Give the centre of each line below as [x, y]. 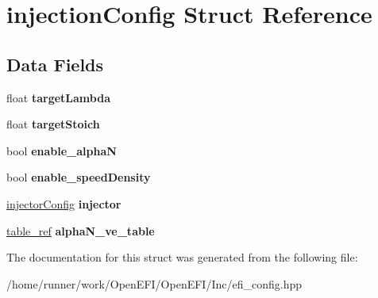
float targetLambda [58, 97]
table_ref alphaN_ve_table [81, 230]
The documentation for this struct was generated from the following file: [182, 257]
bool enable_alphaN [62, 150]
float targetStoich [53, 124]
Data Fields [55, 64]
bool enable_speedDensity [79, 177]
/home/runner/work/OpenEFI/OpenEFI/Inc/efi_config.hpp [154, 283]
